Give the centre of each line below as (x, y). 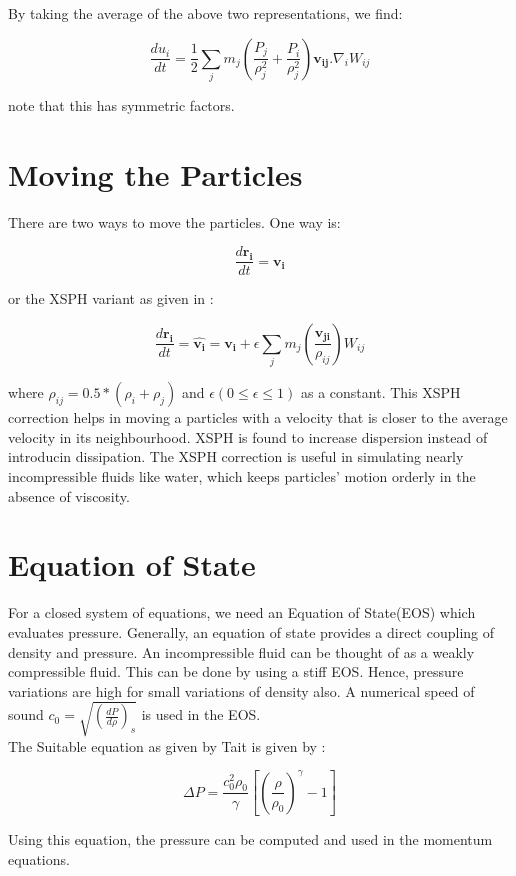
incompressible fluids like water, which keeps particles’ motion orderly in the (242, 476)
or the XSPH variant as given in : (111, 298)
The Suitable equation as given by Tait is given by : (167, 745)
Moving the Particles (155, 173)
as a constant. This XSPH (380, 392)
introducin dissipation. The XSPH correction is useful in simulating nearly (236, 456)
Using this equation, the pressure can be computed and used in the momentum (250, 839)
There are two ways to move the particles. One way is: (174, 221)
